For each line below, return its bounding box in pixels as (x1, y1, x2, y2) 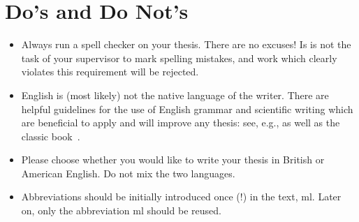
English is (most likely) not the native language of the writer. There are (21, 87, 329, 102)
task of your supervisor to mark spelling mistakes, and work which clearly (21, 50, 337, 65)
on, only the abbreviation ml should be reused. (21, 203, 221, 218)
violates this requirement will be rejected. (21, 64, 199, 79)
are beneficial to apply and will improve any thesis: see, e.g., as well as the (21, 115, 340, 130)
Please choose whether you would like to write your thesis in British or (21, 152, 325, 167)
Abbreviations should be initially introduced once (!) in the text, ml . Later (21, 189, 342, 204)
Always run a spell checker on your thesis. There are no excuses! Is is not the (21, 37, 351, 52)
